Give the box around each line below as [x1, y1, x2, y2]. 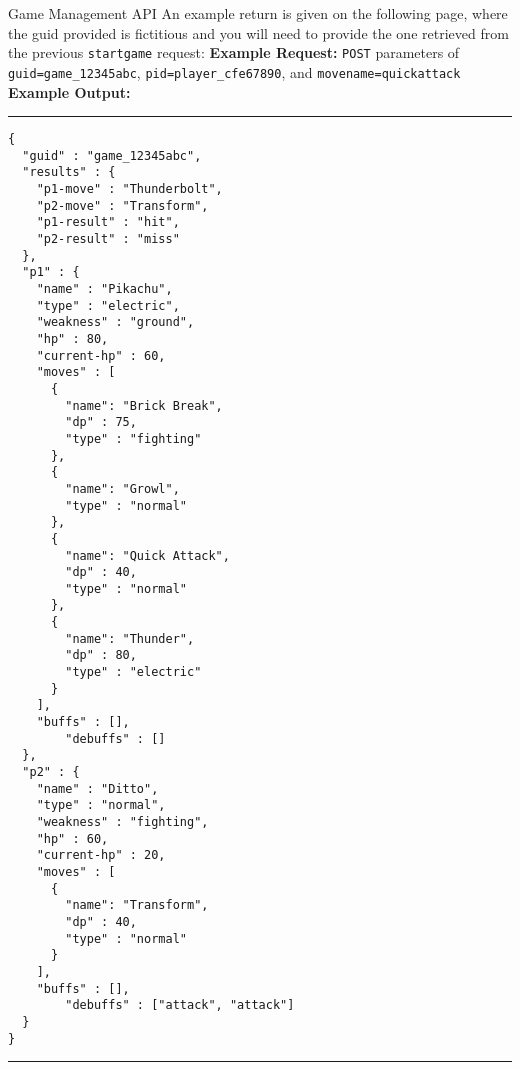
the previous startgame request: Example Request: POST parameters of [8, 42, 460, 63]
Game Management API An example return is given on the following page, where [8, 3, 508, 23]
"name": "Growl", [65, 481, 180, 496]
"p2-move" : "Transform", [36, 198, 209, 213]
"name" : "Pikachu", [36, 282, 173, 296]
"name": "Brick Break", [65, 398, 223, 413]
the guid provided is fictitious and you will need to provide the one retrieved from [8, 22, 509, 43]
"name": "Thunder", [65, 631, 195, 646]
